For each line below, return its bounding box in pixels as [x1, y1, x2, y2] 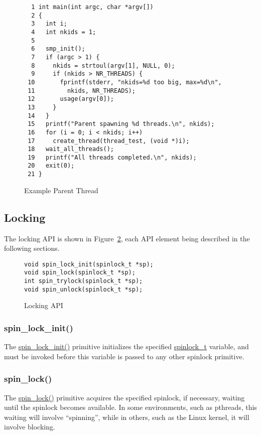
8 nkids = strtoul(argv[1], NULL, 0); [31, 62, 175, 69]
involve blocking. [4, 421, 55, 432]
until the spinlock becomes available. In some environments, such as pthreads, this [4, 402, 257, 412]
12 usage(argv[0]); [28, 95, 114, 103]
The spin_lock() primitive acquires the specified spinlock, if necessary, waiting [4, 392, 245, 402]
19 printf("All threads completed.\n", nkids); [28, 154, 197, 161]
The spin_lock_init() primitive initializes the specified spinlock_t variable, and [4, 341, 249, 352]
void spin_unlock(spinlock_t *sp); [24, 285, 143, 293]
